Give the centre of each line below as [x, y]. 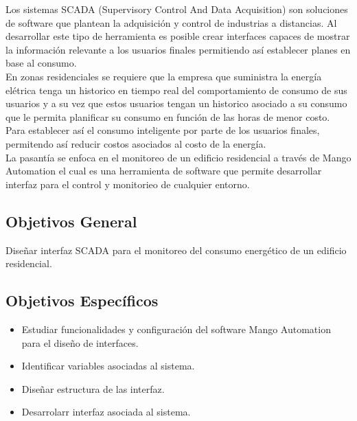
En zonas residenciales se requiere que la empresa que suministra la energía [164, 76]
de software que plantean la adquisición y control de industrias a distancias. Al [171, 22]
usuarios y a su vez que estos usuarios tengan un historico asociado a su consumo [176, 103]
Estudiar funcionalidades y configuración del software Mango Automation [176, 329]
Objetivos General [71, 221]
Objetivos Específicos [82, 300]
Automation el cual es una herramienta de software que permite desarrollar [164, 171]
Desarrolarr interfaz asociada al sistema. [106, 412]
